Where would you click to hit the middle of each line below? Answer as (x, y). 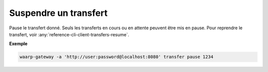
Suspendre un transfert (58, 13)
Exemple (18, 44)
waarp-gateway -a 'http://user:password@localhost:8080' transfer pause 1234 (116, 57)
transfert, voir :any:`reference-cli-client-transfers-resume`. (69, 34)
